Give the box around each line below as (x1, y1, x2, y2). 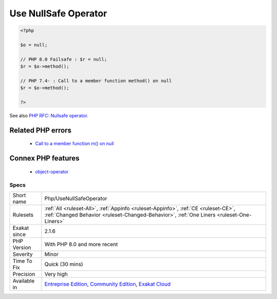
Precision (12, 270, 35, 277)
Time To (12, 257, 33, 264)
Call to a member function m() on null (35, 141, 114, 147)
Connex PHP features (9, 154, 80, 163)
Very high (44, 270, 68, 277)
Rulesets (12, 211, 33, 218)
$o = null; (20, 42, 48, 48)
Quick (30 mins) (44, 261, 83, 268)
